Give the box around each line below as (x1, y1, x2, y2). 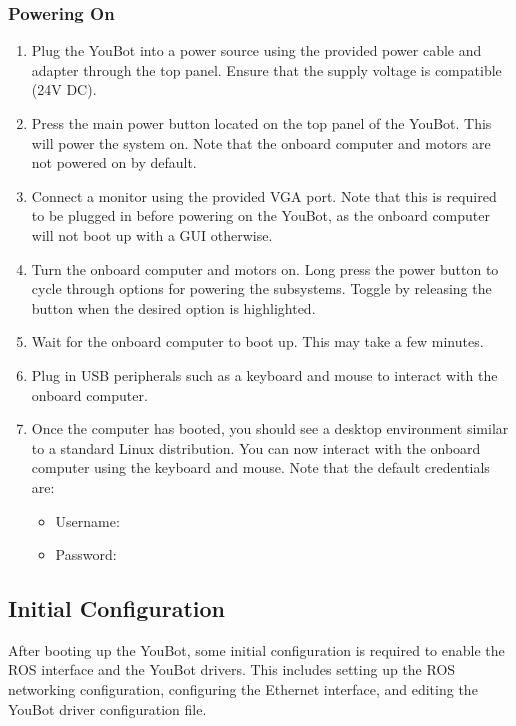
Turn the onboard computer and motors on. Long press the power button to (31, 258, 499, 279)
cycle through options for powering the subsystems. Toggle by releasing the (31, 278, 492, 299)
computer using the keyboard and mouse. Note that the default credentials (31, 457, 490, 478)
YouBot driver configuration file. (8, 698, 207, 719)
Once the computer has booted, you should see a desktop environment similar (31, 418, 509, 439)
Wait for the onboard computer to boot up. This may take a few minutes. (31, 331, 484, 352)
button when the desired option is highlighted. (31, 297, 316, 318)
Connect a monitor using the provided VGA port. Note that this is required (31, 185, 497, 206)
